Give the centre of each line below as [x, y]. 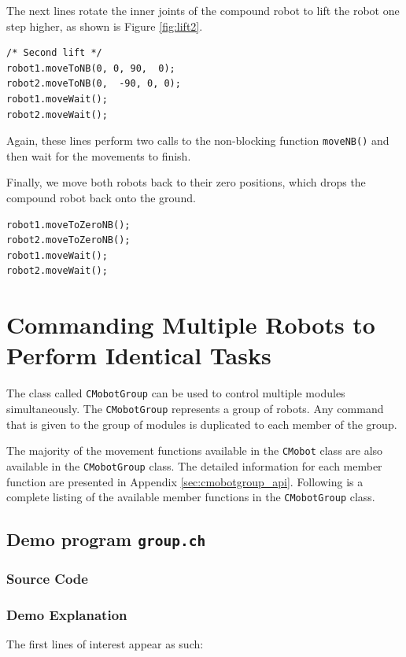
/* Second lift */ [54, 53]
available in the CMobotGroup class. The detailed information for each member [194, 465]
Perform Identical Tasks [139, 355]
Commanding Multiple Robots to [191, 325]
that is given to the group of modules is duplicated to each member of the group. [202, 424]
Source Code [47, 579]
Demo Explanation [67, 614]
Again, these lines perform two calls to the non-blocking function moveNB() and [198, 140]
